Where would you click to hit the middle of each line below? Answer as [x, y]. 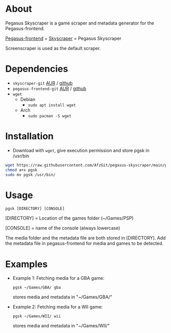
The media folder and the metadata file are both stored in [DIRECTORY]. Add [85, 238]
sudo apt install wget [52, 105]
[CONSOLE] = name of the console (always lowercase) [63, 228]
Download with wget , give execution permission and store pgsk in [81, 150]
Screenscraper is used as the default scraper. [53, 48]
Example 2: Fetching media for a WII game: [58, 307]
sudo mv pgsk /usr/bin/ [31, 175]
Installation [30, 136]
